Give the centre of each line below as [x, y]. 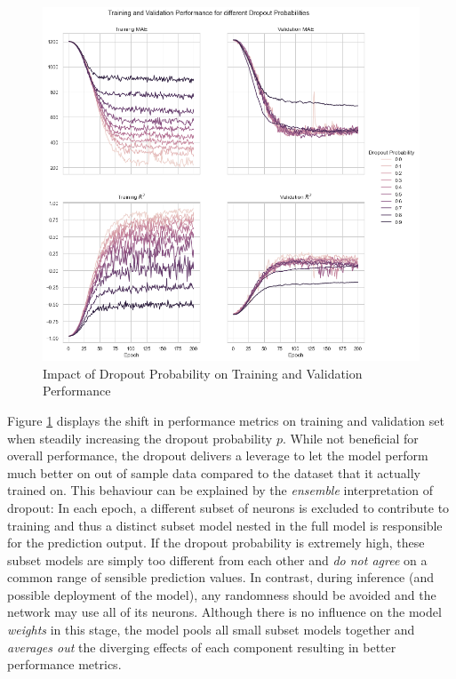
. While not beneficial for [350, 438]
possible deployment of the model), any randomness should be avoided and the [222, 594]
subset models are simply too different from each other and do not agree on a [217, 559]
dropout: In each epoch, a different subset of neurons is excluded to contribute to [228, 507]
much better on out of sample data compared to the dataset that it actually [214, 472]
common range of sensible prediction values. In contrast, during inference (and [221, 577]
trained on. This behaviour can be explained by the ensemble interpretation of [220, 490]
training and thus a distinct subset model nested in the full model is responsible [225, 525]
